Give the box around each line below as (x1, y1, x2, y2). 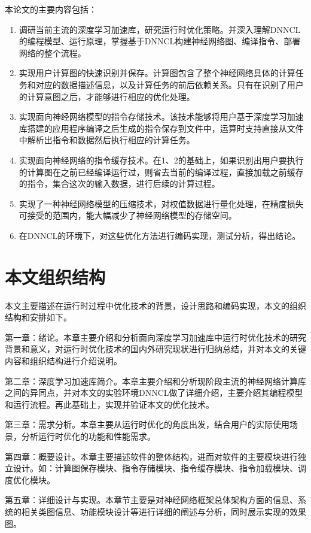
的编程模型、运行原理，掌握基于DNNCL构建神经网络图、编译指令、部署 (19, 35, 301, 47)
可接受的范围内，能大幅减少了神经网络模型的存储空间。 (19, 209, 237, 222)
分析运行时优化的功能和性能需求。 (21, 429, 155, 442)
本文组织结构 (5, 264, 106, 289)
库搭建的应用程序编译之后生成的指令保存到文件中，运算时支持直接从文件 (19, 122, 304, 134)
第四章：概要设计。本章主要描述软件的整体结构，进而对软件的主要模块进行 (5, 450, 298, 462)
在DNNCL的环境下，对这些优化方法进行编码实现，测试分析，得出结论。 (19, 229, 301, 241)
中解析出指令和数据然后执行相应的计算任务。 (19, 134, 195, 146)
